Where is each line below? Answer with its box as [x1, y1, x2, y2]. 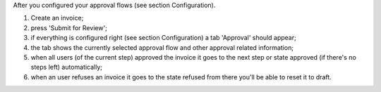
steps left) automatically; [30, 63, 102, 72]
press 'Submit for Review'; [30, 23, 107, 32]
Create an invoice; [30, 14, 84, 22]
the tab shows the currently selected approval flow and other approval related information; [30, 43, 294, 52]
